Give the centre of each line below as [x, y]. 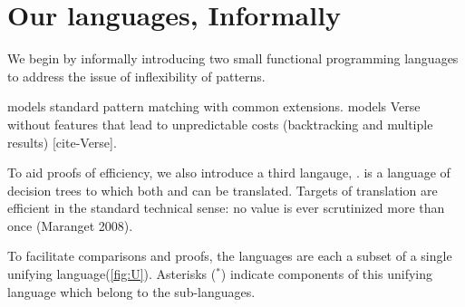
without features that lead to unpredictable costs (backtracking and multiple [220, 124]
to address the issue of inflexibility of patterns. [136, 76]
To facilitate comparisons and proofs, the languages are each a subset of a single [230, 256]
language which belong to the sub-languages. [131, 291]
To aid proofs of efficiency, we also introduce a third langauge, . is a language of [229, 173]
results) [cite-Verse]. [62, 142]
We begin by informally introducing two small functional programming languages [233, 58]
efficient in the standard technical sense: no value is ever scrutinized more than [226, 208]
